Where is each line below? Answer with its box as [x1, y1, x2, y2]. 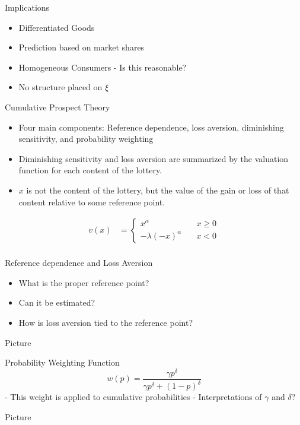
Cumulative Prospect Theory [5, 100, 110, 113]
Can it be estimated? [18, 296, 95, 309]
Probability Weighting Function [5, 356, 120, 369]
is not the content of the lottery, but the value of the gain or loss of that [26, 183, 289, 196]
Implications [5, 1, 50, 13]
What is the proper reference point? [18, 276, 149, 288]
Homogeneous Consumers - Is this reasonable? [18, 61, 187, 73]
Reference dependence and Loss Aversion [5, 256, 153, 269]
